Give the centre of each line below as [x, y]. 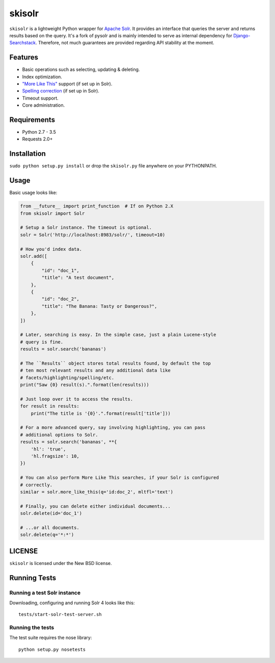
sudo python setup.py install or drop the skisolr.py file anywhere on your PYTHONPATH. [113, 166]
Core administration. [44, 105]
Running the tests [32, 628]
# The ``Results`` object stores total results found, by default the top [116, 363]
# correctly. [36, 485]
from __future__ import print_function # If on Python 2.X [97, 206]
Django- [242, 35]
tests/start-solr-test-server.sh [60, 615]
